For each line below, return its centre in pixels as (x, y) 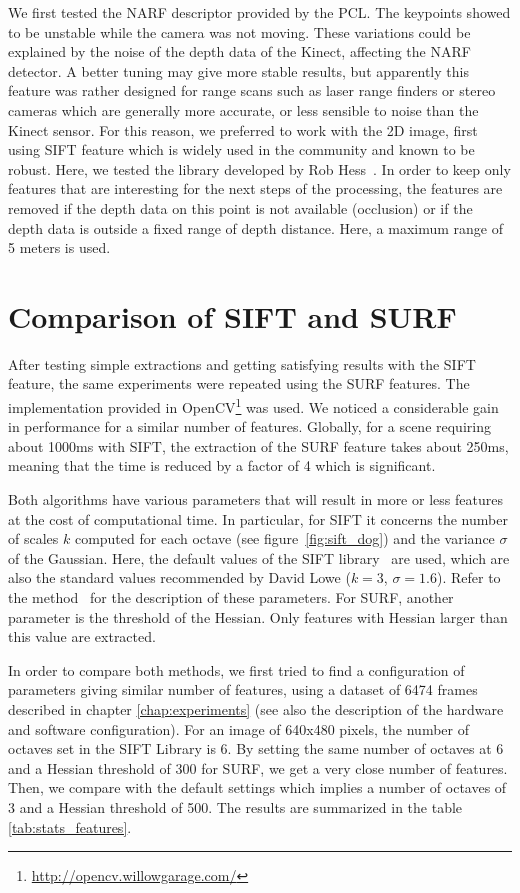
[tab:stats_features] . (70, 826)
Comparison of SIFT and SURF (232, 315)
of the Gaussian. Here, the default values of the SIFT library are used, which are (259, 557)
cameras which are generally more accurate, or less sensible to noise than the (243, 109)
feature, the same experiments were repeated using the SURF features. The (239, 383)
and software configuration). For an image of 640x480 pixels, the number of (238, 728)
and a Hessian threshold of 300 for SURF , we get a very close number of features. (258, 767)
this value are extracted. (82, 636)
